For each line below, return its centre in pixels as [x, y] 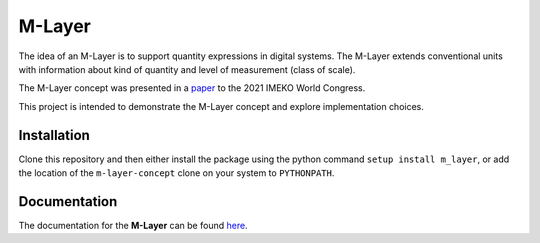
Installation [54, 135]
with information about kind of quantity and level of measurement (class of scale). [187, 69]
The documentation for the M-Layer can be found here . [133, 225]
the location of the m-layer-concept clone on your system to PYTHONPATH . [176, 173]
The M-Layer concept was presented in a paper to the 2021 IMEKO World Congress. [192, 88]
